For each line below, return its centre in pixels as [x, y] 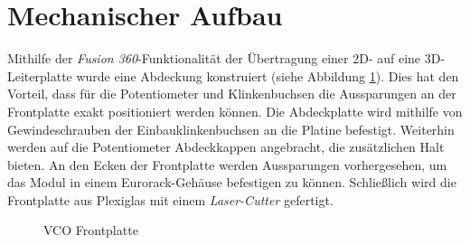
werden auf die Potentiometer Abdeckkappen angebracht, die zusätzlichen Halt [226, 147]
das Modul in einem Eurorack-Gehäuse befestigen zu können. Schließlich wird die [232, 182]
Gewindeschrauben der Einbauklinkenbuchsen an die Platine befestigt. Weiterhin [231, 129]
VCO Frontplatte [91, 230]
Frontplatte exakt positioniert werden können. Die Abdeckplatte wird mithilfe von [235, 111]
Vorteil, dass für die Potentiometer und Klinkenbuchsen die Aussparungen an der [232, 94]
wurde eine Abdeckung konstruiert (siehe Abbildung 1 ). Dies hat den [268, 75]
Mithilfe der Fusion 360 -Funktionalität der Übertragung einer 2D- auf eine [214, 58]
